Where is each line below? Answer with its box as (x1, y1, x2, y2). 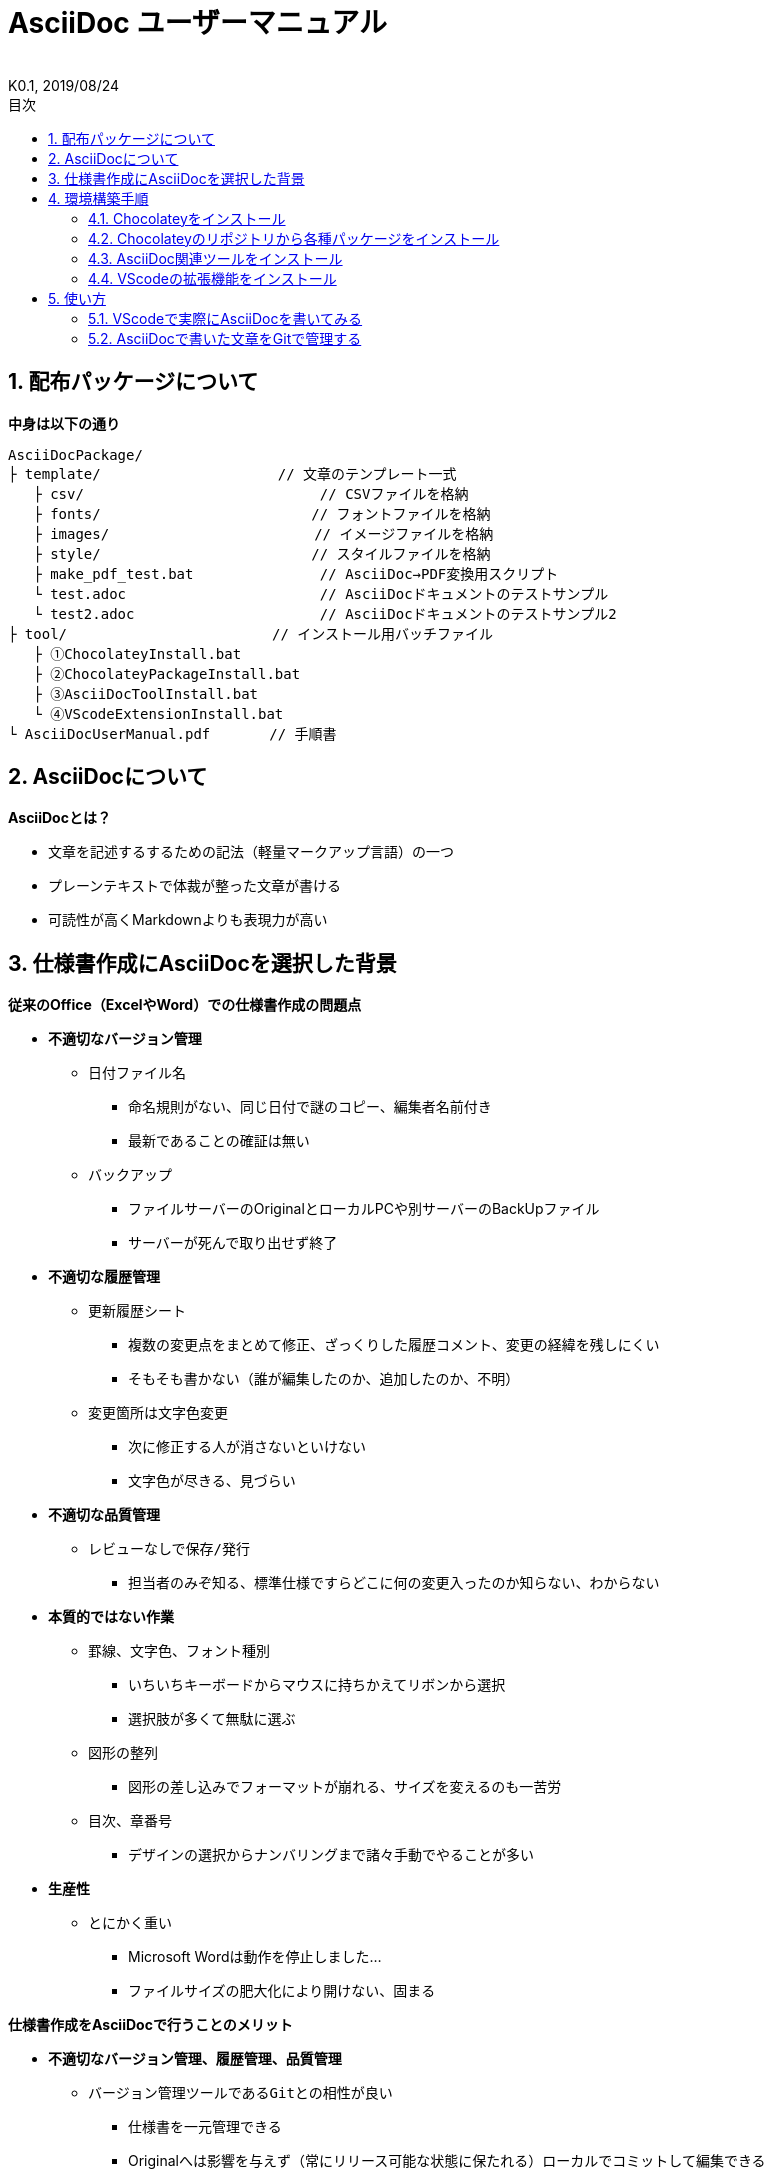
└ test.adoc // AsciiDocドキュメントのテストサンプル (33, 585, 609, 602)
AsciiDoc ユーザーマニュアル (8, 6, 388, 40)
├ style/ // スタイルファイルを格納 (33, 545, 491, 562)
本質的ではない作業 (48, 1608, 174, 1626)
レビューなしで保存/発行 (88, 1541, 251, 1558)
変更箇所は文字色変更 (88, 1405, 228, 1422)
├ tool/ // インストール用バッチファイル (8, 625, 494, 642)
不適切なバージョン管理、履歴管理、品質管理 (48, 2050, 342, 2068)
